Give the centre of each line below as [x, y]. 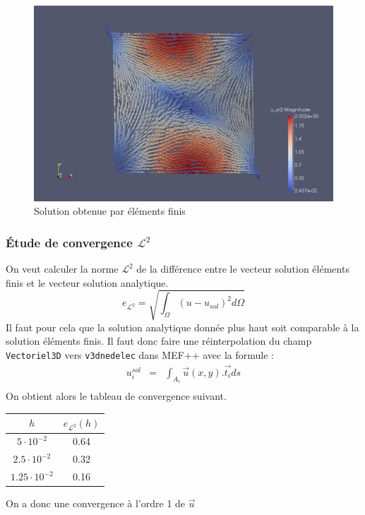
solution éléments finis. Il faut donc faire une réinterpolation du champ [159, 341]
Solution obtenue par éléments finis [110, 211]
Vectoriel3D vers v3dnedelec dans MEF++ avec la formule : [140, 354]
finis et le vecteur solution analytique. [87, 282]
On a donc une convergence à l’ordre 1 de [96, 503]
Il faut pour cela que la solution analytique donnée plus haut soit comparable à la [182, 327]
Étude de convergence [69, 242]
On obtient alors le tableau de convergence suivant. [116, 396]
